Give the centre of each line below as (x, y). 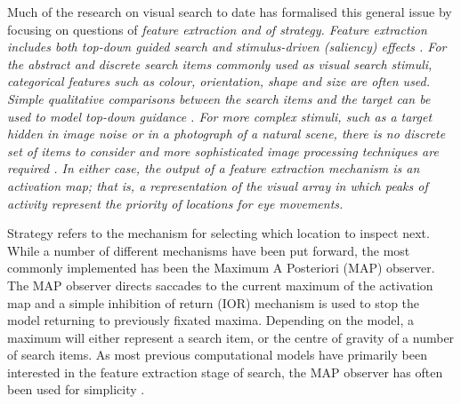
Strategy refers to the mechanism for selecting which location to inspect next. (218, 233)
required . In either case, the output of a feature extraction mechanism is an (214, 168)
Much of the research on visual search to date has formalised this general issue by (230, 12)
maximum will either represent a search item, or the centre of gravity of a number (231, 337)
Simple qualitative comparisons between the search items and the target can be (219, 98)
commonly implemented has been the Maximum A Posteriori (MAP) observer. (221, 268)
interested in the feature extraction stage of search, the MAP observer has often (225, 372)
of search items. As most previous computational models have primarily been (217, 355)
